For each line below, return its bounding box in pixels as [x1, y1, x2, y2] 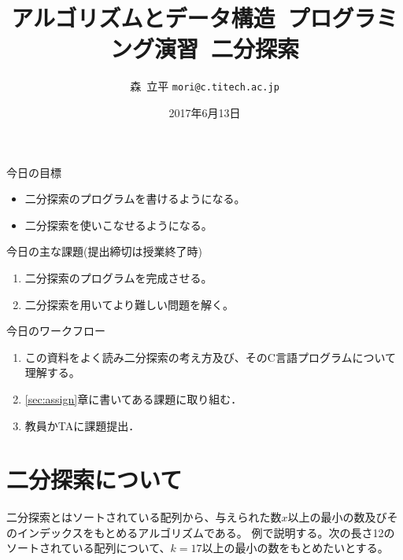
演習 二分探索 [153, 32, 300, 64]
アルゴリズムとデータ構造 [11, 2, 275, 34]
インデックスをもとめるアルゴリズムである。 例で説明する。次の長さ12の [17, 524, 395, 540]
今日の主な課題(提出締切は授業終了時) [6, 243, 202, 260]
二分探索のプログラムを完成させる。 [24, 269, 213, 286]
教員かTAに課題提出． [24, 417, 140, 433]
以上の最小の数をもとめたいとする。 [201, 540, 389, 556]
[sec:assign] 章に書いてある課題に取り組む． [24, 390, 242, 407]
